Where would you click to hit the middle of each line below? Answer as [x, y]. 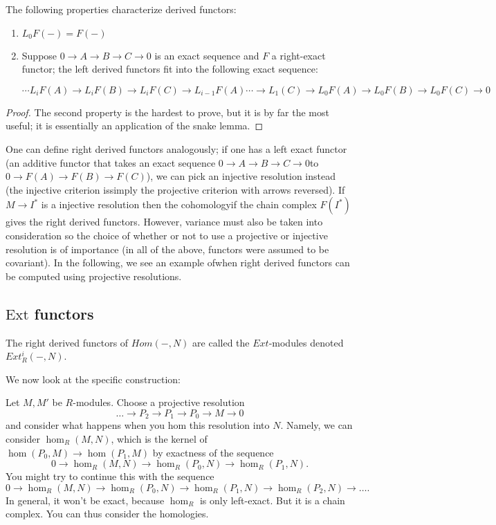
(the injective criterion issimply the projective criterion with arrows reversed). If [175, 189]
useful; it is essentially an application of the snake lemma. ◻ [135, 126]
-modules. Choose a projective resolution [159, 402]
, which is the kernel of [159, 438]
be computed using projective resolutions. [94, 276]
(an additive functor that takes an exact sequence [111, 162]
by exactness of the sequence [213, 452]
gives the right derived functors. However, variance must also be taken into [164, 222]
